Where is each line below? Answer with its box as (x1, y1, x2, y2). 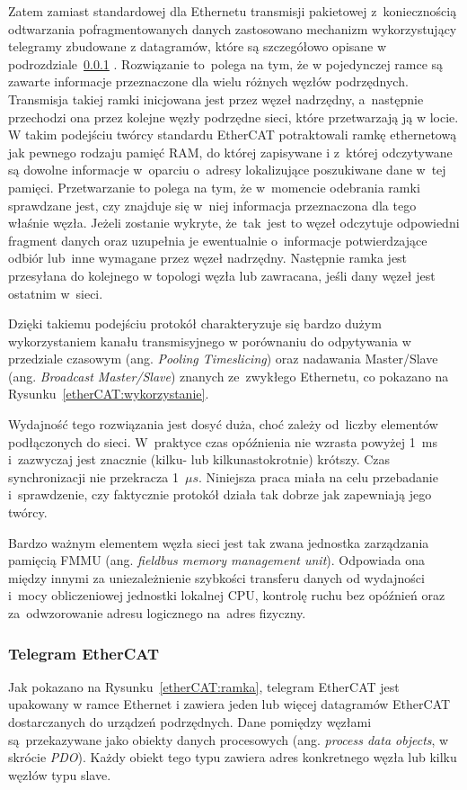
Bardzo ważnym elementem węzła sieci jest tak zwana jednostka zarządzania (8, 533, 429, 552)
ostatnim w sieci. (8, 283, 103, 302)
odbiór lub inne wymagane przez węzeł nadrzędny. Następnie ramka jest (8, 248, 408, 267)
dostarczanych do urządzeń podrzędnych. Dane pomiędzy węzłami (8, 713, 372, 731)
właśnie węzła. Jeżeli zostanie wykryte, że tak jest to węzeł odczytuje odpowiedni (8, 213, 460, 232)
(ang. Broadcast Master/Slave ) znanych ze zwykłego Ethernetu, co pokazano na (8, 366, 449, 385)
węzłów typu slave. (8, 765, 111, 784)
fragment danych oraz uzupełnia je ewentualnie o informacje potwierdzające (8, 230, 427, 249)
